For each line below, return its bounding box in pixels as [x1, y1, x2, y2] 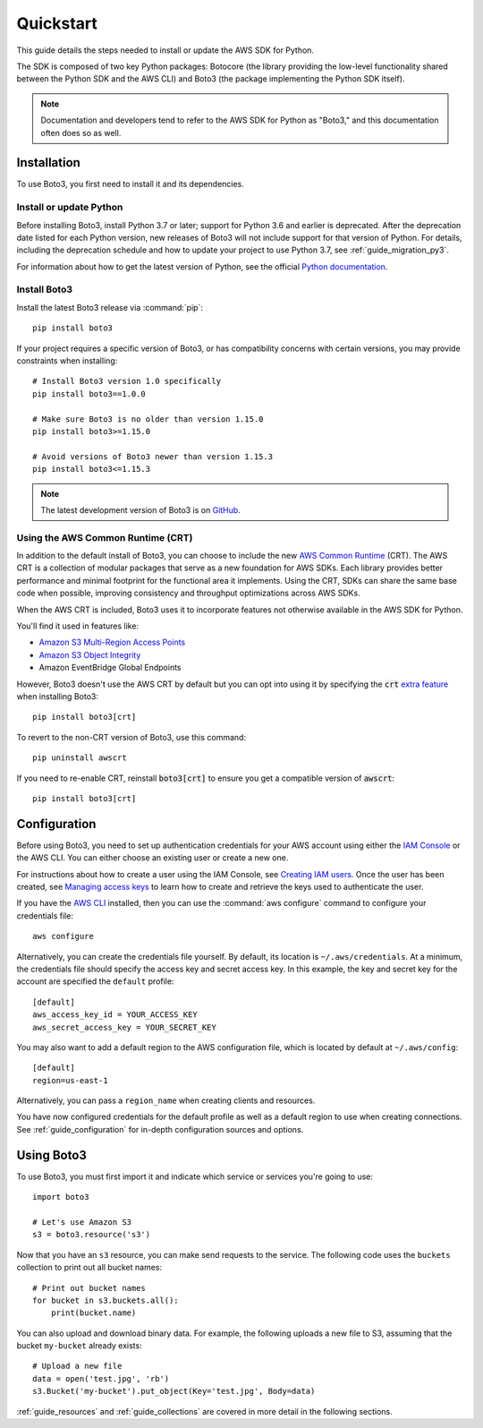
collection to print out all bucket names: [16, 1262, 163, 1273]
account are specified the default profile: [16, 976, 174, 987]
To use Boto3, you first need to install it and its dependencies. [16, 179, 245, 190]
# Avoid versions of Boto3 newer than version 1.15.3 [32, 451, 273, 461]
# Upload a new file [32, 1361, 123, 1372]
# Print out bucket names [32, 1283, 147, 1293]
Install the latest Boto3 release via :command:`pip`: [16, 302, 203, 312]
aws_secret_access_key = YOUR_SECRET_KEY [32, 1022, 216, 1032]
